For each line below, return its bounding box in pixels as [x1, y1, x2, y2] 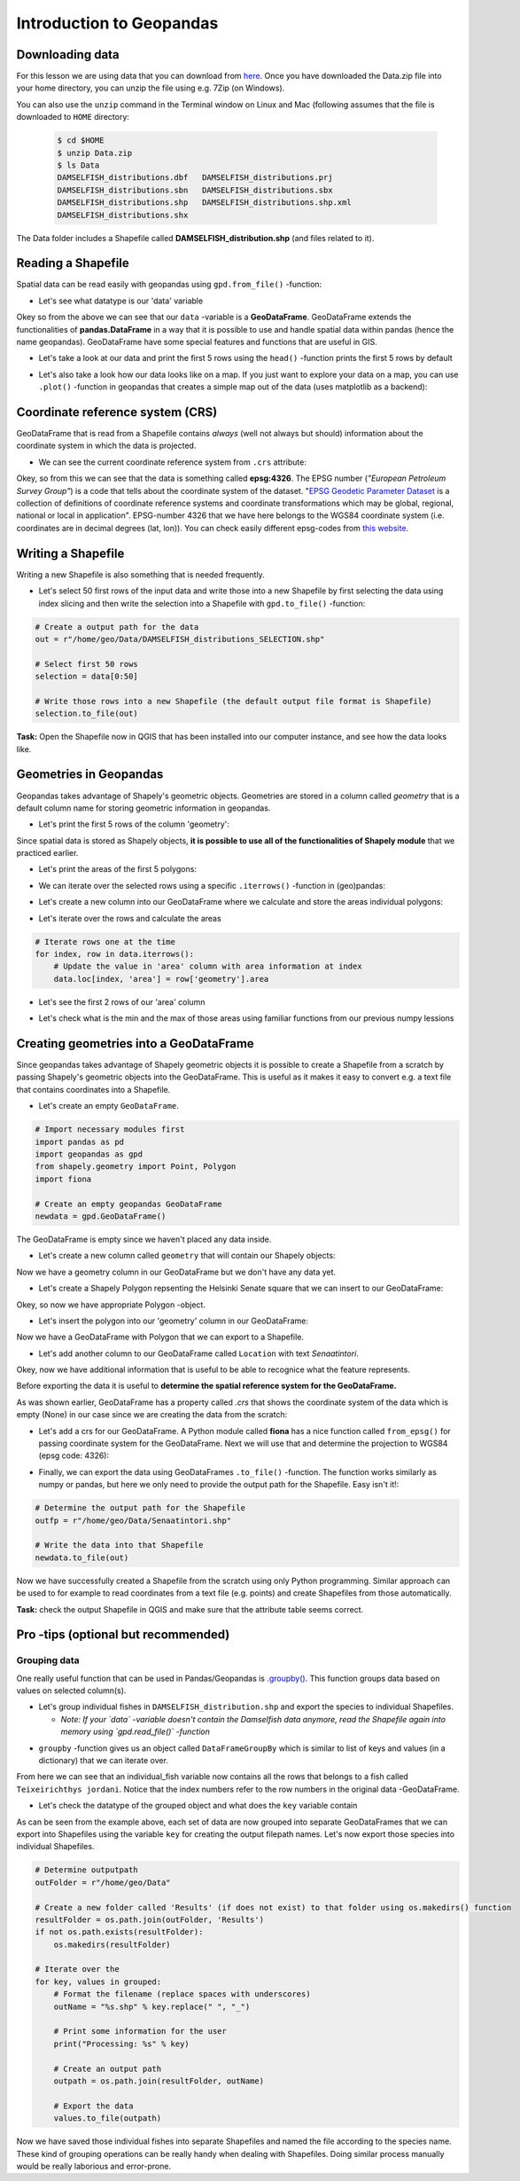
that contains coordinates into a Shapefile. [16, 1084, 171, 1094]
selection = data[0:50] [35, 671, 139, 682]
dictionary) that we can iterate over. [38, 1755, 168, 1766]
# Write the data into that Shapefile [35, 1540, 204, 1550]
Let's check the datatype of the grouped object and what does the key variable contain [38, 1801, 358, 1811]
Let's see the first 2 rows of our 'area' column [38, 996, 206, 1007]
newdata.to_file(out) [35, 1552, 129, 1563]
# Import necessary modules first [35, 1125, 185, 1134]
